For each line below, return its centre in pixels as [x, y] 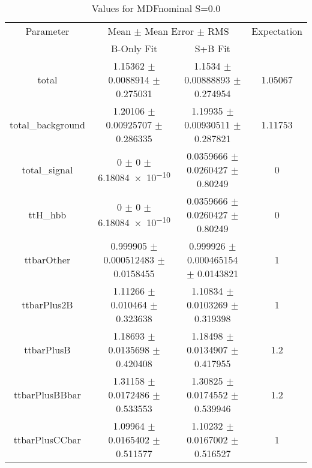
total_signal [47, 169]
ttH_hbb [47, 214]
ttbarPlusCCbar [47, 439]
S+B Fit [212, 48]
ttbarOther [47, 259]
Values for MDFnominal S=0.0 [156, 8]
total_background [47, 124]
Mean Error [169, 31]
